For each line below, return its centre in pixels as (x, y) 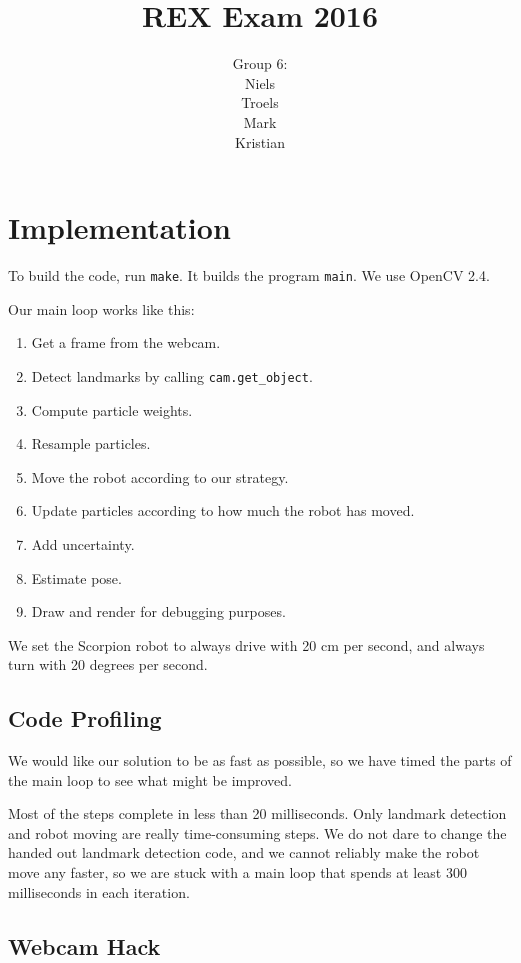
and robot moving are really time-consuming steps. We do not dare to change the (257, 832)
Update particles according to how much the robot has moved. (223, 510)
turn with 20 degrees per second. (108, 664)
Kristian (260, 141)
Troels (260, 102)
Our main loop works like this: (101, 308)
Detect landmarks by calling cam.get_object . (172, 375)
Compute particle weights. (112, 409)
